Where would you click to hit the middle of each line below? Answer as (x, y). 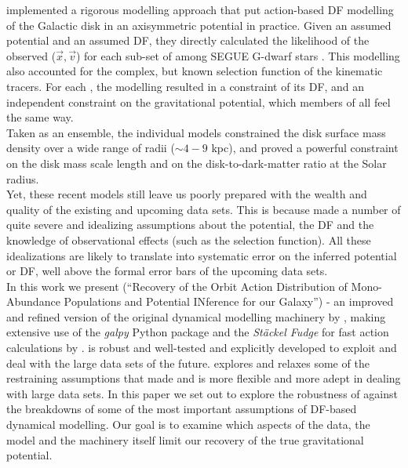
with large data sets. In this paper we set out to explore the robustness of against (202, 393)
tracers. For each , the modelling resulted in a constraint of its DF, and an (186, 86)
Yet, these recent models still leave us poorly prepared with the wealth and (187, 194)
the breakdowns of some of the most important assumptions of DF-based (182, 409)
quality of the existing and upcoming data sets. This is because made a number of (204, 209)
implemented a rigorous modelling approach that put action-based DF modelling (200, 9)
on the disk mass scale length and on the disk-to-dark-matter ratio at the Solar (197, 163)
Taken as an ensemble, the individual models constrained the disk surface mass (196, 132)
